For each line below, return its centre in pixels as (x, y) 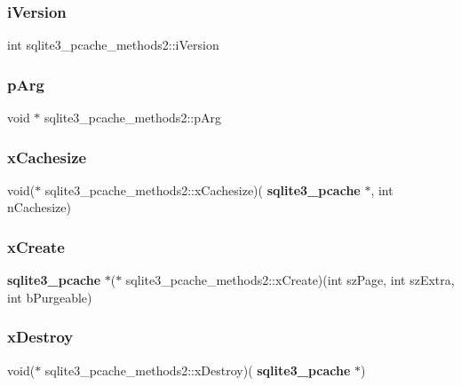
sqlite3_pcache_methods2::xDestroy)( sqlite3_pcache (198, 370)
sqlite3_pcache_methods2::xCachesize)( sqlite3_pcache (203, 189)
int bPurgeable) (50, 297)
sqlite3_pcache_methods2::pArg (133, 118)
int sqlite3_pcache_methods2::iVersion (113, 45)
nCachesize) (40, 207)
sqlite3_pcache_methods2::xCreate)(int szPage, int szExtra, (290, 280)
